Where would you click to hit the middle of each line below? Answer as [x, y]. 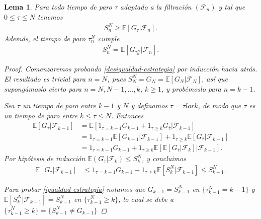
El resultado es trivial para [45, 78]
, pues [116, 78]
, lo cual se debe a [146, 199]
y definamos [149, 105]
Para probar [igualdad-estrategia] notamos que [75, 189]
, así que [214, 78]
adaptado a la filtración [156, 7]
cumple [109, 38]
